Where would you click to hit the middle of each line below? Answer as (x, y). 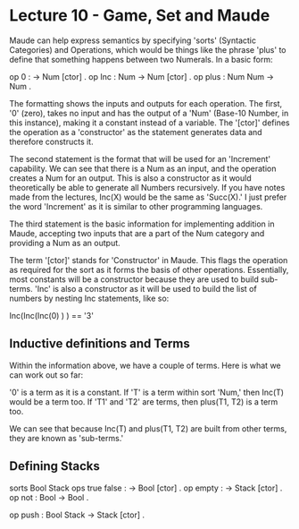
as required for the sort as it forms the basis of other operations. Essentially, (149, 269)
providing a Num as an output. (65, 243)
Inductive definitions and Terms (100, 344)
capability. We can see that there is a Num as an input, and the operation (143, 168)
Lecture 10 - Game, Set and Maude (140, 16)
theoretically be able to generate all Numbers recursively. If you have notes (147, 187)
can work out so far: (46, 375)
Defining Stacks (55, 466)
